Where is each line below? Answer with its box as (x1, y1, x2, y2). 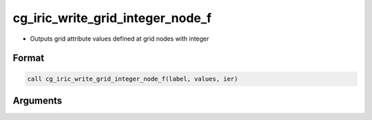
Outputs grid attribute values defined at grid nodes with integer (30, 34, 209, 43)
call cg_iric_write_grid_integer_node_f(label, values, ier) (27, 74, 238, 83)
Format (12, 52, 45, 64)
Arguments (12, 94, 63, 106)
